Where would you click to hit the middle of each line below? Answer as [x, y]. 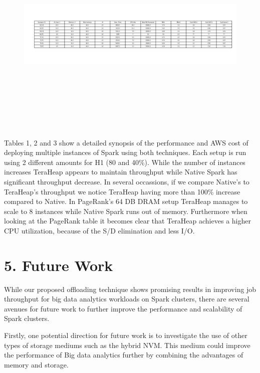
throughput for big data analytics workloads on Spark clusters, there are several [127, 299]
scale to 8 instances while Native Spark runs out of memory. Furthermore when [126, 211]
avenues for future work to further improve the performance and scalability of [123, 308]
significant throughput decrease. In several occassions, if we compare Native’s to [127, 181]
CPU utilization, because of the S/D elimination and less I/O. [99, 230]
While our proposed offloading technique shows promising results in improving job [130, 289]
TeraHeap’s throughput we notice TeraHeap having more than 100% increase [122, 191]
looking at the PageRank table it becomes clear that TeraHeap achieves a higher [127, 221]
